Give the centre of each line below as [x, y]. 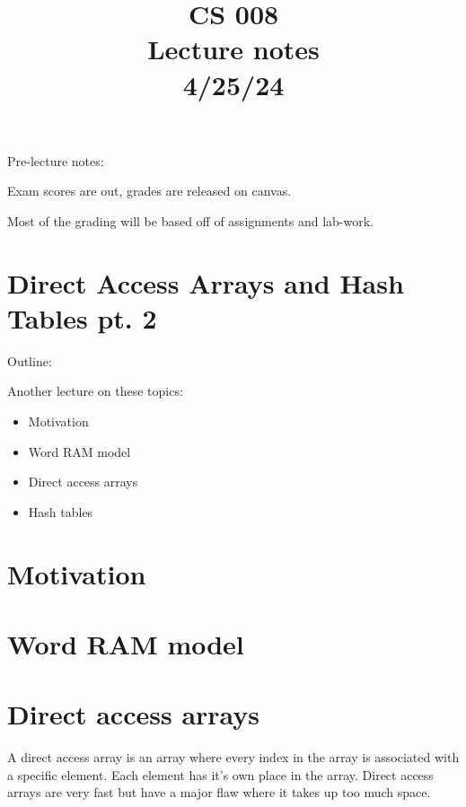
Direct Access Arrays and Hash [206, 282]
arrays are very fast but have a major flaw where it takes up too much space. [219, 792]
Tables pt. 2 [82, 317]
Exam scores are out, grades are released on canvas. [149, 191]
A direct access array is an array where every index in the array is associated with [233, 757]
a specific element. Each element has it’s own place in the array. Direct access [220, 774]
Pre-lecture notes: [56, 160]
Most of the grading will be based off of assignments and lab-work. [191, 220]
